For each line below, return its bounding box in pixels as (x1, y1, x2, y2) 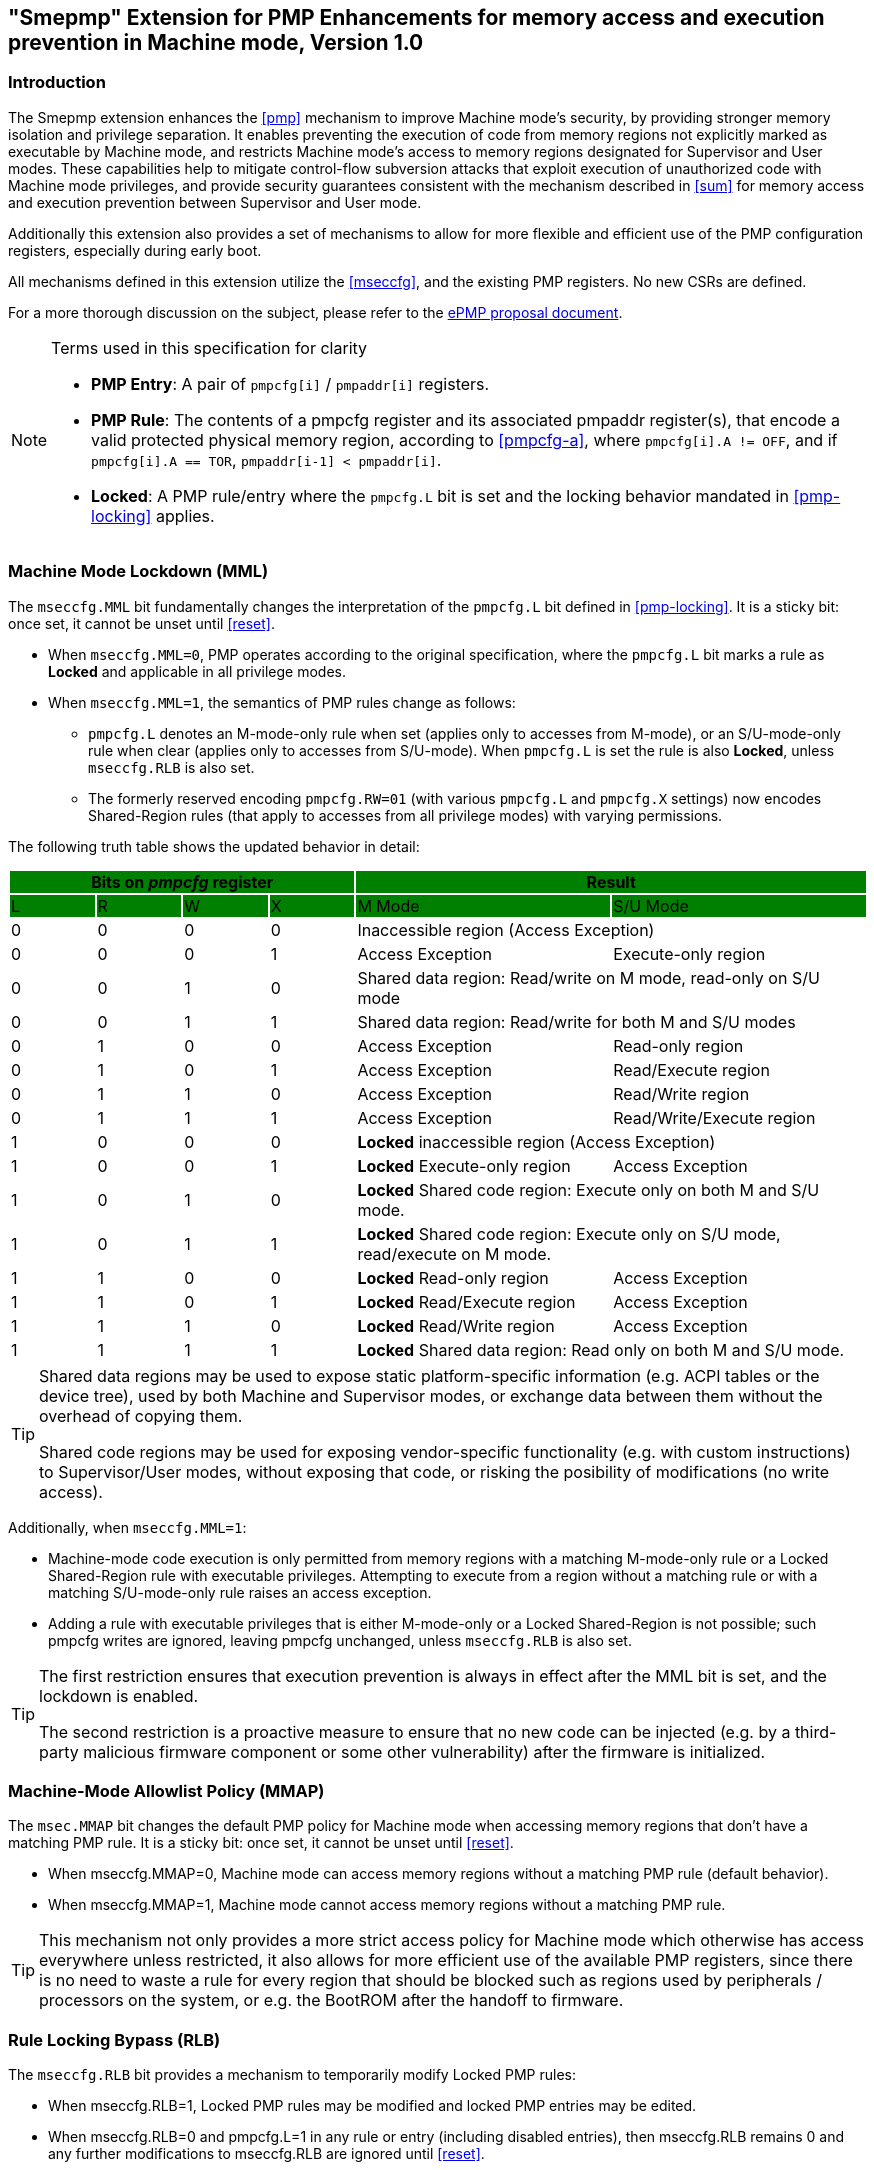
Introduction (8, 72, 106, 93)
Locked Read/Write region (357, 1315, 555, 1336)
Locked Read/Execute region (357, 1291, 576, 1312)
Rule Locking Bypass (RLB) (8, 2029, 221, 2050)
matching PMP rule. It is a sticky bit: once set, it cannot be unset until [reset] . (8, 1834, 514, 1852)
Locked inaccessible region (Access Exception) (357, 1131, 716, 1152)
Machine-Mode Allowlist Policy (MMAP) (8, 1780, 325, 1801)
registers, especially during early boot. (8, 241, 262, 259)
